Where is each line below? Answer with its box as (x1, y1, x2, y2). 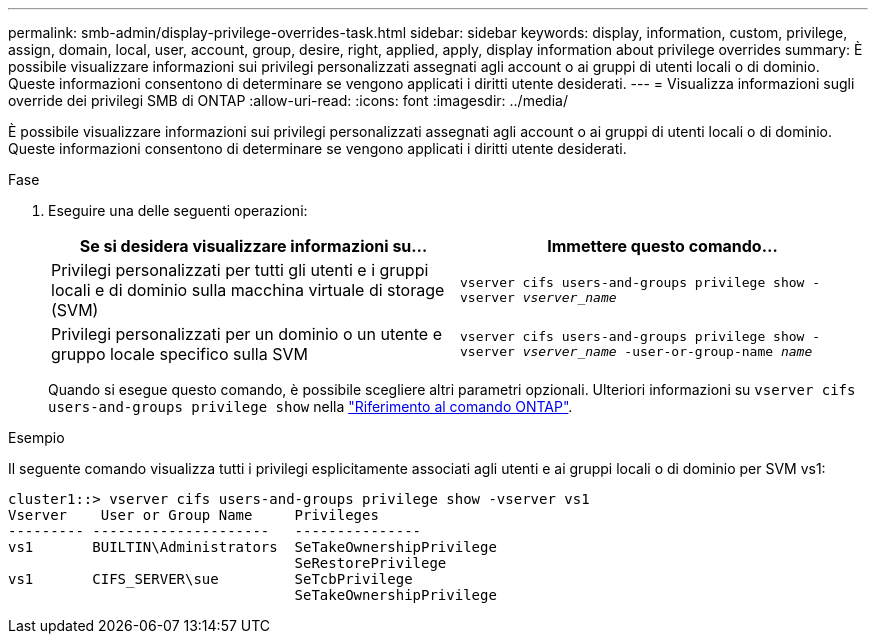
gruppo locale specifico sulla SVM (51, 344, 308, 364)
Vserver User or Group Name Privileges (8, 507, 379, 523)
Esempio (8, 429, 65, 446)
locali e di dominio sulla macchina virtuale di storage (51, 280, 445, 300)
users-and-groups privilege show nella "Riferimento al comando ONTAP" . (48, 398, 573, 415)
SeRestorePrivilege (294, 555, 447, 571)
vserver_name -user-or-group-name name (522, 344, 813, 359)
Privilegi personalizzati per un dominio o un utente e (51, 324, 442, 344)
